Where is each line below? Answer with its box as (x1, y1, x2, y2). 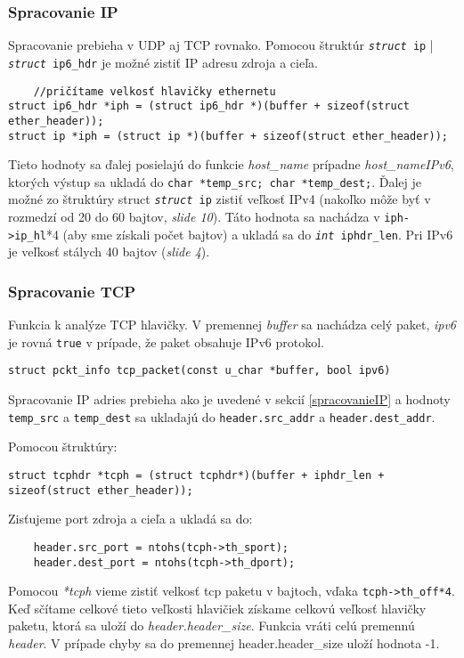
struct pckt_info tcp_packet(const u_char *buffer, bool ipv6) (8, 364, 391, 378)
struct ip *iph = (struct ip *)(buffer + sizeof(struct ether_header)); (8, 129, 448, 142)
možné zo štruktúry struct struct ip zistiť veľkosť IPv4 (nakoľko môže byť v (8, 190, 431, 208)
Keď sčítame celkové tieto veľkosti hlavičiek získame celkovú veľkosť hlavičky (8, 598, 427, 617)
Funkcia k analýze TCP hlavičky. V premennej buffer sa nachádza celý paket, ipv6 (8, 315, 456, 334)
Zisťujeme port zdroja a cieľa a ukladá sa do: (8, 509, 253, 528)
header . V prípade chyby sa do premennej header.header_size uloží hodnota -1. (8, 634, 440, 652)
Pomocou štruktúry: (8, 437, 118, 456)
